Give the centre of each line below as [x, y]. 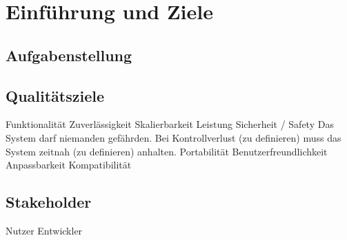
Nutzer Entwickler [44, 230]
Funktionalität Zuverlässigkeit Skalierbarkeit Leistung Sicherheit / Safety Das [170, 124]
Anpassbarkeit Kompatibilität [69, 165]
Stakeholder [49, 202]
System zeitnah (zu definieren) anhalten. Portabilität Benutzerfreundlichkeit [167, 151]
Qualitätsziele [55, 95]
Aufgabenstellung [69, 55]
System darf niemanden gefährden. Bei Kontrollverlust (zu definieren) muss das [173, 137]
